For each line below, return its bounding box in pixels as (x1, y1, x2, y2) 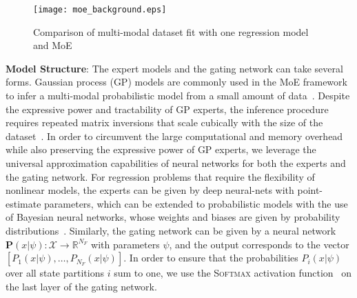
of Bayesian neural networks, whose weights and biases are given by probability (6, 210, 340, 224)
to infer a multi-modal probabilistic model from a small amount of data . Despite (6, 88, 350, 103)
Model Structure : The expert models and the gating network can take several (6, 61, 343, 75)
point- (297, 183, 323, 197)
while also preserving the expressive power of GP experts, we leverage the (6, 142, 316, 157)
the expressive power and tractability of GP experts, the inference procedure (6, 101, 329, 116)
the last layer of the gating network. (6, 279, 157, 293)
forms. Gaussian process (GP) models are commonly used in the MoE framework (6, 74, 347, 89)
